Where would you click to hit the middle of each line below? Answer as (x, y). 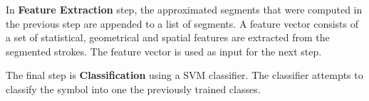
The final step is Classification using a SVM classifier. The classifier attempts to (184, 75)
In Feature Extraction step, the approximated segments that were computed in (184, 9)
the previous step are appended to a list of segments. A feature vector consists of (182, 23)
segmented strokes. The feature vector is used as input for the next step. (164, 51)
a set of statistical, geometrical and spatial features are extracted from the (168, 37)
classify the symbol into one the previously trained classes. (133, 89)
